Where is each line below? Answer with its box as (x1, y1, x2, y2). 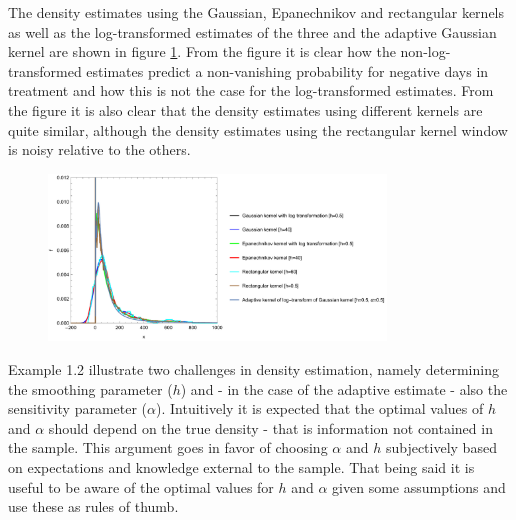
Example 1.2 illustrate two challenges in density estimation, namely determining (8, 358, 499, 379)
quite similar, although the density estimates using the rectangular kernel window (8, 119, 508, 140)
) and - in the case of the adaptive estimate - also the (180, 378, 508, 399)
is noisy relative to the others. (8, 139, 191, 160)
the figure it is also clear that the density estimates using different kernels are (8, 99, 483, 120)
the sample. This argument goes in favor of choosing (8, 437, 328, 458)
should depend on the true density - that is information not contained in (48, 417, 493, 438)
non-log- (400, 41, 451, 62)
